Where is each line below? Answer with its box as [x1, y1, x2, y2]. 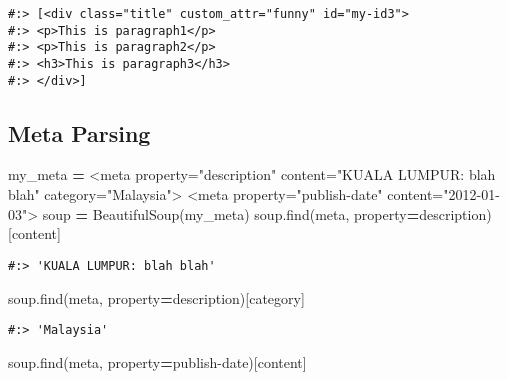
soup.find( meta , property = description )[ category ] [8, 287, 305, 308]
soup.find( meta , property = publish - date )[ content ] [8, 351, 307, 372]
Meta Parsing [8, 117, 151, 148]
